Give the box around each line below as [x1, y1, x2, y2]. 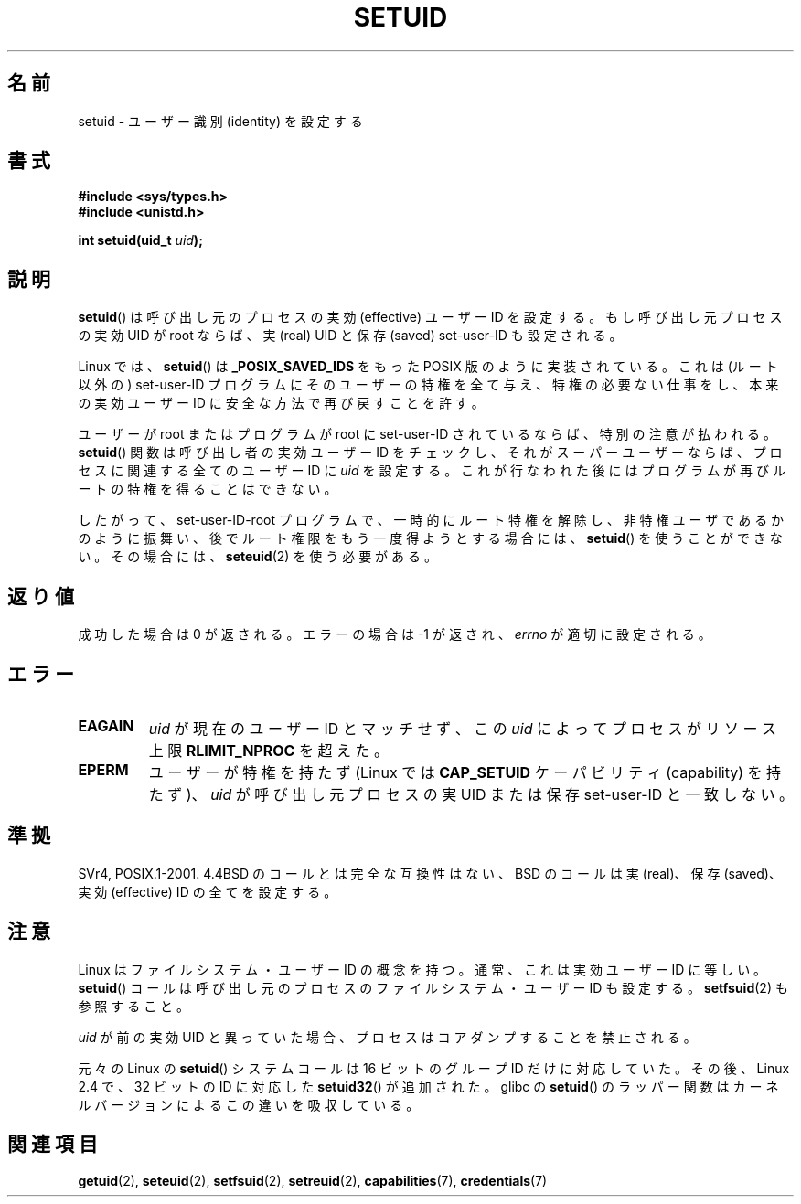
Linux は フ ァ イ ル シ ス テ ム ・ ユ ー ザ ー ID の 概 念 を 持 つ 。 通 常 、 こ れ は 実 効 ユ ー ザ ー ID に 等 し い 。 [78, 961, 767, 977]
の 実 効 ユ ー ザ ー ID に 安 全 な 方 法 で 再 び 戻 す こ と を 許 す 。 [78, 395, 485, 411]
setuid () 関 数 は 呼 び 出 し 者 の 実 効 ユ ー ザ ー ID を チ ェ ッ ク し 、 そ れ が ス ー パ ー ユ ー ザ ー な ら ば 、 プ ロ [78, 444, 783, 461]
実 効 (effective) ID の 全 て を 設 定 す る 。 [78, 883, 337, 900]
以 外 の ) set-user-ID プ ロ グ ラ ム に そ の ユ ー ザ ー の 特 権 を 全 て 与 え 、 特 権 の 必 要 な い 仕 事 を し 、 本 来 [78, 377, 779, 393]
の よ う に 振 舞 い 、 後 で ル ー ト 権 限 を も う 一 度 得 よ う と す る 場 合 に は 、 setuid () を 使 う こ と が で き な [78, 530, 783, 547]
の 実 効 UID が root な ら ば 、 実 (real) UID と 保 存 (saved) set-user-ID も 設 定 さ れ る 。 [78, 327, 623, 344]
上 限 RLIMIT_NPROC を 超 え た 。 [148, 741, 389, 760]
